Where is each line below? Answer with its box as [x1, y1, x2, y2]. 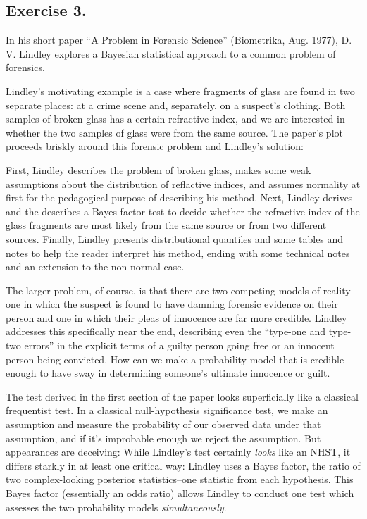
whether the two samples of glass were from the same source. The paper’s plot [6, 125, 343, 139]
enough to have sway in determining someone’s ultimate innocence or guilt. [6, 365, 330, 380]
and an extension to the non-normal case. [6, 259, 185, 274]
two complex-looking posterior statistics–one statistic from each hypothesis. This [6, 472, 354, 487]
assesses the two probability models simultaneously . [6, 499, 227, 514]
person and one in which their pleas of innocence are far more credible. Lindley [6, 310, 347, 325]
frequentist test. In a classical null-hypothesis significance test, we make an [6, 403, 328, 418]
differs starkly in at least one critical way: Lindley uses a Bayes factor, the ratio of [6, 458, 361, 473]
